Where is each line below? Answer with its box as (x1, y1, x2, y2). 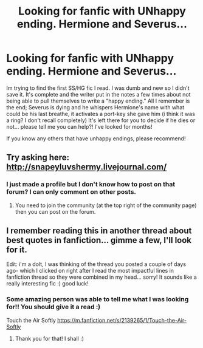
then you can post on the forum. (15, 208, 96, 215)
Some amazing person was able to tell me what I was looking (6, 295, 189, 304)
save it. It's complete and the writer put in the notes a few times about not (6, 90, 191, 98)
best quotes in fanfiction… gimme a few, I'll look (6, 235, 192, 245)
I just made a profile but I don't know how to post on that (6, 180, 175, 189)
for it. (6, 245, 27, 255)
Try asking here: (6, 152, 70, 163)
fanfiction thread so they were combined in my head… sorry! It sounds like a (6, 273, 198, 281)
